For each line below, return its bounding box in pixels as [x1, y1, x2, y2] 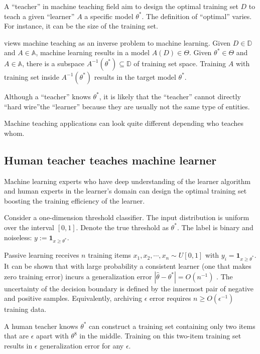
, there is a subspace [22, 58, 85, 68]
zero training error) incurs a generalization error [4, 271, 152, 281]
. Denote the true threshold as [76, 222, 169, 232]
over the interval [4, 222, 55, 232]
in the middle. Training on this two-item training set [79, 330, 241, 341]
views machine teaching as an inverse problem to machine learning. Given [4, 37, 231, 48]
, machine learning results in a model [36, 47, 150, 58]
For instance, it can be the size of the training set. [4, 21, 158, 31]
